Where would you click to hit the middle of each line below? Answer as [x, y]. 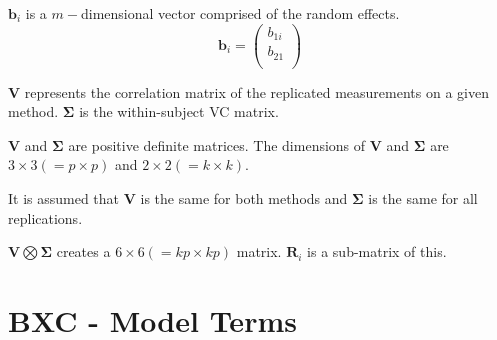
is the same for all [423, 198]
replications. [45, 217]
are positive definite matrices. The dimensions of [217, 144]
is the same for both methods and [244, 198]
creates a [83, 251]
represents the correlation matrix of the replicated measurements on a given [256, 91]
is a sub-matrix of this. [377, 251]
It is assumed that [64, 198]
